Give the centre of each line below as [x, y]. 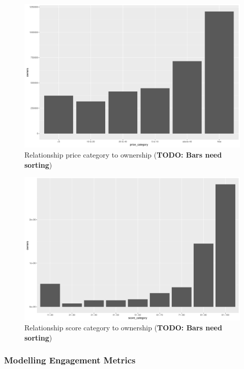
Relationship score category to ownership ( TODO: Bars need [123, 328]
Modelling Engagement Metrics [70, 360]
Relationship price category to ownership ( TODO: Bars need [123, 154]
